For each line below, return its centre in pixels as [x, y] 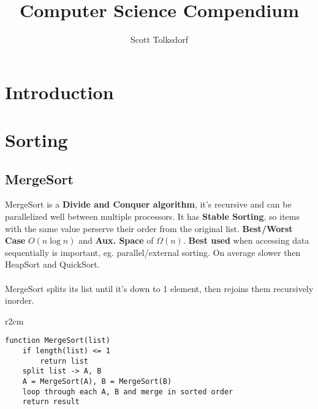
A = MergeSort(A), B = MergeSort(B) [97, 382]
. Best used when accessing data [246, 240]
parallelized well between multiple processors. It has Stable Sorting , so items [153, 216]
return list [64, 361]
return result [51, 402]
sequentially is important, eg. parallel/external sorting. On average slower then [153, 252]
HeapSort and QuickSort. [52, 264]
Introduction [59, 92]
